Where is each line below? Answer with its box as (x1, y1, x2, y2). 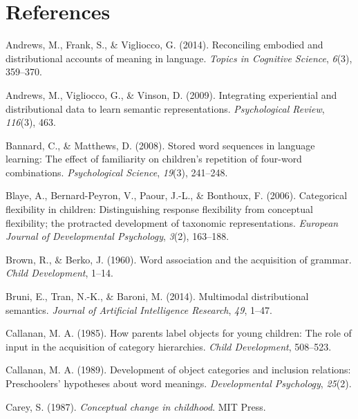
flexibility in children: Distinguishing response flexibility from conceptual (6, 202, 313, 216)
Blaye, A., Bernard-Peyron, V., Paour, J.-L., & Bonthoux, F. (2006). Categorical (6, 188, 348, 203)
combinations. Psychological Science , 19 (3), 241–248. (6, 165, 228, 179)
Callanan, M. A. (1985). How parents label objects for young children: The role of (6, 326, 352, 340)
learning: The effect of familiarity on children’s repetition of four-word (6, 151, 302, 166)
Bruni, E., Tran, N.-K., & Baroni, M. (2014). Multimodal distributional (6, 289, 309, 304)
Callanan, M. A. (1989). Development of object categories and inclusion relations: (6, 362, 351, 377)
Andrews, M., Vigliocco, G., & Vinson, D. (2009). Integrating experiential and (6, 87, 337, 102)
